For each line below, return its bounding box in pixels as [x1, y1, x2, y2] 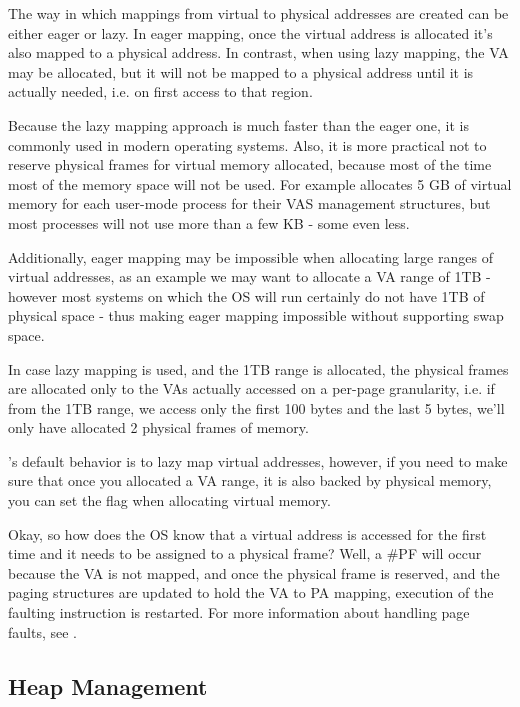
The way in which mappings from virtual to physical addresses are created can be [8, 3, 509, 23]
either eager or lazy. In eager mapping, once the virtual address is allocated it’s [8, 22, 493, 43]
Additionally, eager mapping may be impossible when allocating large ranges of [8, 246, 493, 267]
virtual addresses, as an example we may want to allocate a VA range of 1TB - [8, 266, 491, 287]
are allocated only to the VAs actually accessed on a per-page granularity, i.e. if [8, 378, 495, 399]
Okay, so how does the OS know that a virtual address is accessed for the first [8, 523, 487, 544]
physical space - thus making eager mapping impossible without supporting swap [8, 305, 504, 326]
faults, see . [8, 621, 77, 642]
